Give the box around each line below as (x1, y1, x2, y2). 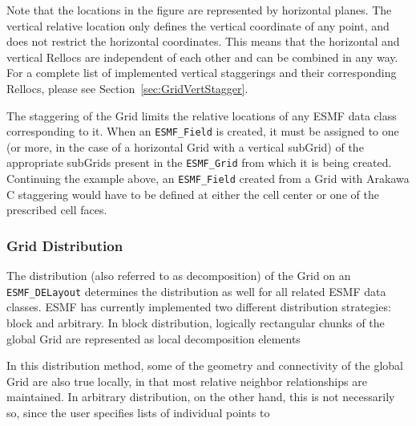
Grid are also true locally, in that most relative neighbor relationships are (6, 372, 367, 389)
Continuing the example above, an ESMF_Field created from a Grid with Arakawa (6, 170, 410, 187)
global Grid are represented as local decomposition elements (6, 330, 301, 347)
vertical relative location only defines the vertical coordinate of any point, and (6, 17, 390, 34)
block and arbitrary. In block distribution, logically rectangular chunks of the (6, 314, 385, 331)
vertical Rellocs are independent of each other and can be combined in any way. (6, 48, 398, 65)
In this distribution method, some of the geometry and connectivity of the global (6, 357, 403, 374)
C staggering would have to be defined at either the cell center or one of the (6, 185, 379, 202)
